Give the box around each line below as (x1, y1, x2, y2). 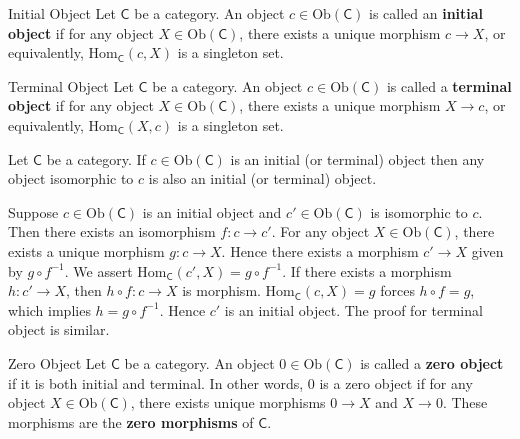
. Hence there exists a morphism (221, 240, 419, 261)
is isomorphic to (370, 201, 468, 222)
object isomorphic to (8, 168, 134, 189)
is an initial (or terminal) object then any (230, 148, 485, 169)
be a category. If (46, 148, 146, 169)
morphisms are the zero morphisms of (8, 411, 254, 432)
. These (442, 392, 488, 413)
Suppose (8, 201, 59, 222)
